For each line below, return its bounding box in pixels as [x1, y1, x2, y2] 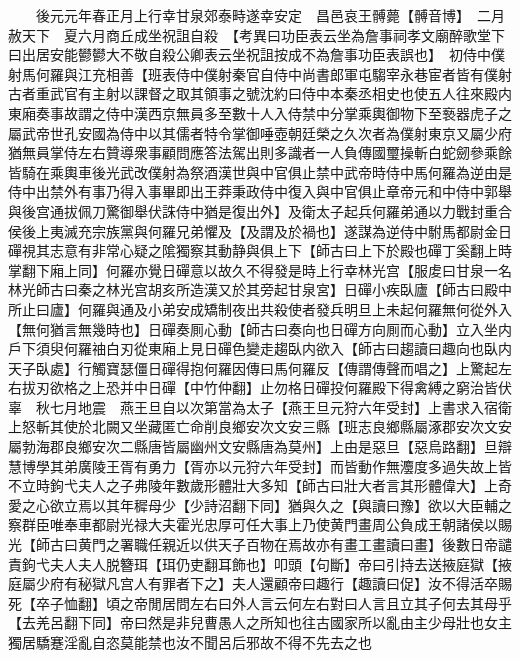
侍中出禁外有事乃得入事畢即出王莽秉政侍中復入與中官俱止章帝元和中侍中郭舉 [8, 181, 512, 202]
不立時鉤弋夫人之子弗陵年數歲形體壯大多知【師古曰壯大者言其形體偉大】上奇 [8, 475, 512, 496]
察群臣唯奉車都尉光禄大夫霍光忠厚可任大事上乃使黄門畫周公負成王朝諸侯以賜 [8, 514, 512, 535]
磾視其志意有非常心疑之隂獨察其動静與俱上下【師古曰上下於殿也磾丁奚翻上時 [8, 240, 512, 261]
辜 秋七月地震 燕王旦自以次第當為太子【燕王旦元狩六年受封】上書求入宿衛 [8, 396, 512, 417]
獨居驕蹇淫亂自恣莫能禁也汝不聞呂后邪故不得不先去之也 [8, 632, 372, 652]
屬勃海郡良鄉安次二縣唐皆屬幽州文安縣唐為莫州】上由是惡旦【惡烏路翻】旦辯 [8, 436, 512, 457]
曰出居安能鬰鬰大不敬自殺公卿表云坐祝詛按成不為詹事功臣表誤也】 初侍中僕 [8, 44, 505, 65]
